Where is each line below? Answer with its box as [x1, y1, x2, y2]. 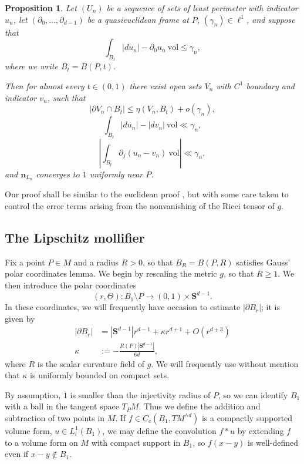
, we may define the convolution [102, 424, 217, 436]
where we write [5, 60, 58, 72]
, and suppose [246, 13, 295, 25]
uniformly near [89, 167, 143, 180]
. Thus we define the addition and [139, 400, 261, 412]
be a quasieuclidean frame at [87, 13, 189, 25]
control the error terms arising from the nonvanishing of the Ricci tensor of [5, 200, 275, 212]
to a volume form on [5, 436, 78, 448]
